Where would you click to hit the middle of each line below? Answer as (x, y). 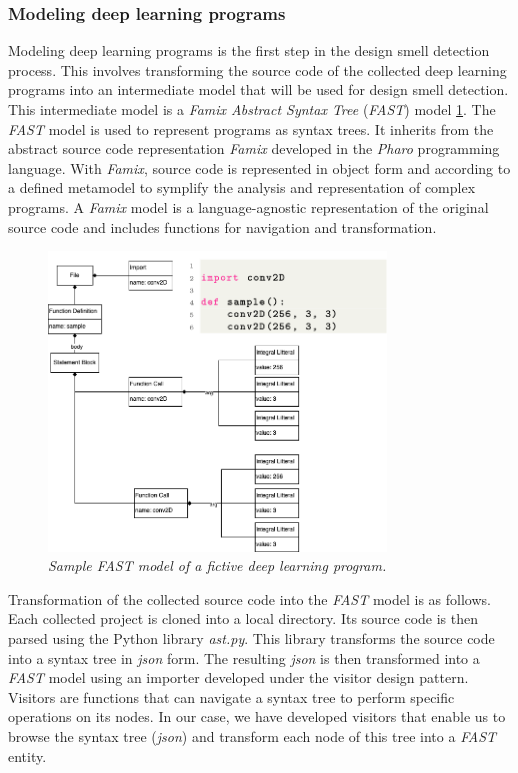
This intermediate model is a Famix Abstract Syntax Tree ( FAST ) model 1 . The (252, 109)
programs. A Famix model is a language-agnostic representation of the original (248, 206)
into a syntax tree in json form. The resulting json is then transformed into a (244, 657)
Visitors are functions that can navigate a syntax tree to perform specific (231, 696)
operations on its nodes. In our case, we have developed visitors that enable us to (257, 716)
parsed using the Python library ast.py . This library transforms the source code (251, 638)
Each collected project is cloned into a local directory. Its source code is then (243, 618)
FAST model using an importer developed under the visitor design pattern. (238, 677)
